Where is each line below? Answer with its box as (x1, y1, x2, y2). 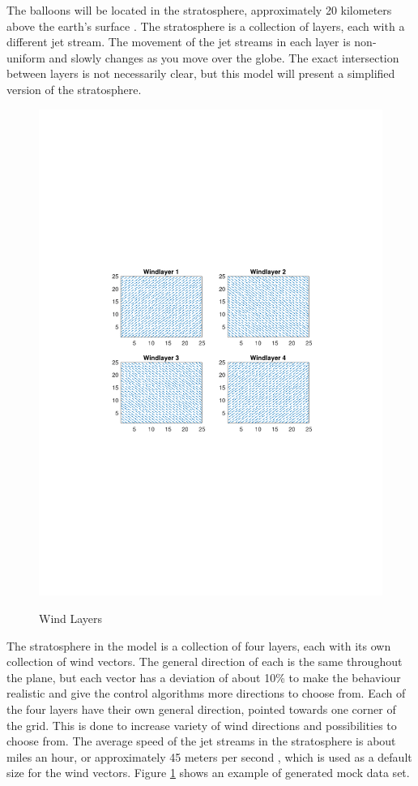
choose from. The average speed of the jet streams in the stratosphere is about (6, 732, 396, 749)
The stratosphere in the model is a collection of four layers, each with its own (6, 637, 391, 654)
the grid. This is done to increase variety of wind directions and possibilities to (6, 716, 397, 733)
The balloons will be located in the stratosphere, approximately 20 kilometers (6, 2, 392, 18)
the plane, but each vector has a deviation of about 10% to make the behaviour (6, 668, 401, 685)
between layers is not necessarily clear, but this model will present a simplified (6, 65, 395, 82)
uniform (6, 49, 45, 66)
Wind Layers (39, 610, 103, 627)
